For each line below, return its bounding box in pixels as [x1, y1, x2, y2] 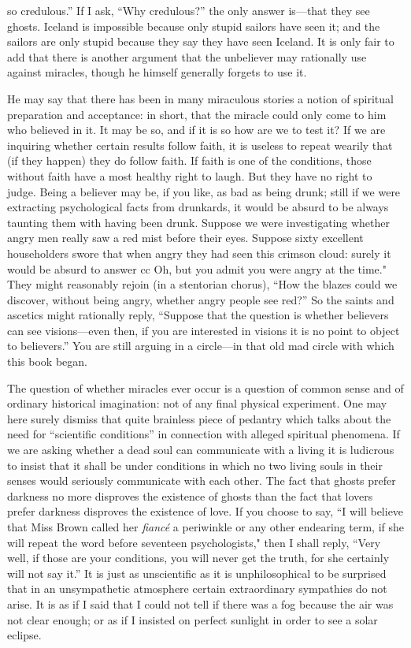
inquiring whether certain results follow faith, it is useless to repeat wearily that [7, 136, 393, 153]
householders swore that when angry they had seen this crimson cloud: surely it [7, 244, 391, 261]
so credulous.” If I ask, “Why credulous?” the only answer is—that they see [7, 2, 370, 18]
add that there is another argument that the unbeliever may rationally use [7, 48, 367, 65]
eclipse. [7, 627, 42, 643]
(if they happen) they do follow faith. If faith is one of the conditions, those [7, 152, 372, 169]
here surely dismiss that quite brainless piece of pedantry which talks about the [7, 410, 391, 426]
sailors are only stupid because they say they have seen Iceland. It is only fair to [7, 33, 394, 50]
